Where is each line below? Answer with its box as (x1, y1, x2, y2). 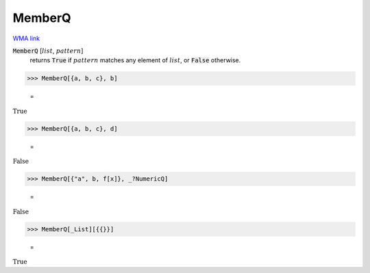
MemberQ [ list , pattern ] (12, 47, 84, 55)
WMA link (12, 34, 40, 42)
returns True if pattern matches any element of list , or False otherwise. (29, 56, 241, 64)
